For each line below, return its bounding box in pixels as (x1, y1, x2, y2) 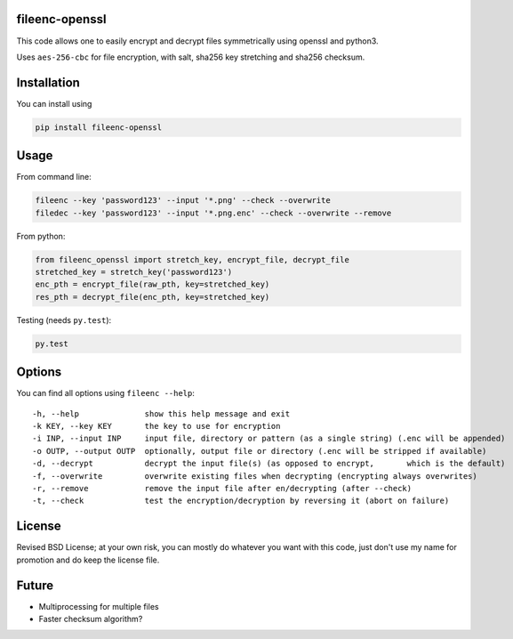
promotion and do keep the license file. (16, 554, 160, 565)
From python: (16, 231, 66, 241)
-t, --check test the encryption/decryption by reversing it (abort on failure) (32, 496, 450, 506)
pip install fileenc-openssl (35, 122, 163, 133)
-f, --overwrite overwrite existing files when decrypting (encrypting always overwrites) (32, 471, 477, 481)
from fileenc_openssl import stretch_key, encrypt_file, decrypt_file (35, 255, 350, 264)
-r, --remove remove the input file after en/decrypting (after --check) (32, 483, 413, 494)
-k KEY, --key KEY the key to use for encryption (32, 421, 281, 432)
